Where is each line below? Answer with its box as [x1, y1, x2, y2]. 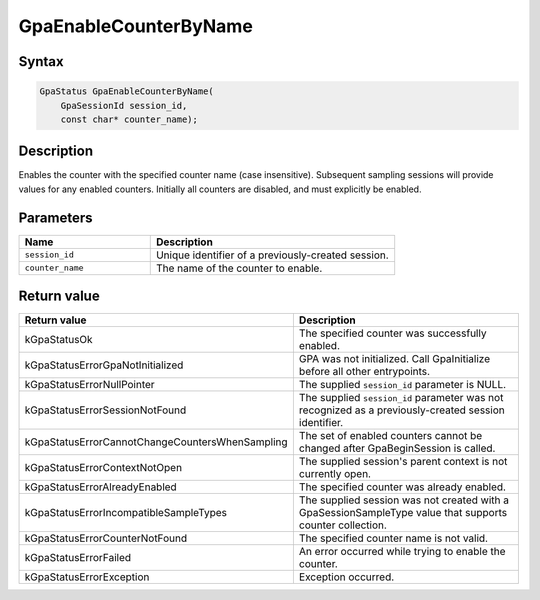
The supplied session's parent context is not [298, 455, 508, 469]
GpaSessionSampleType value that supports [298, 506, 508, 520]
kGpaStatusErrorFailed [24, 551, 132, 565]
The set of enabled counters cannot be [298, 429, 483, 443]
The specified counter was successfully [298, 326, 487, 340]
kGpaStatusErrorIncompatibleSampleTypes [24, 506, 228, 520]
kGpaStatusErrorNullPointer [24, 378, 155, 392]
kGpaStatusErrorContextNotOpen [24, 461, 183, 475]
